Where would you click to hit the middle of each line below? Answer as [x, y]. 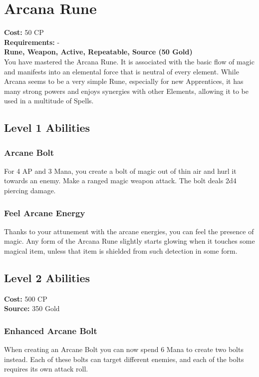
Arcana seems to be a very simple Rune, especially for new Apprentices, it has [124, 81]
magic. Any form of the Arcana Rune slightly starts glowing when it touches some [129, 241]
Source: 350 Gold [32, 308]
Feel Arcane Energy [45, 212]
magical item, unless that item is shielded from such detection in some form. [121, 251]
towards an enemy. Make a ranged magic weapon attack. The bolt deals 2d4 [120, 181]
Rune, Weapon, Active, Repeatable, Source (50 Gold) [98, 52]
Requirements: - [32, 42]
